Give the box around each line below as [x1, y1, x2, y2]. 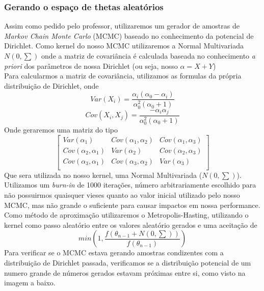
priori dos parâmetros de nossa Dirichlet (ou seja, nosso [4, 60, 178, 71]
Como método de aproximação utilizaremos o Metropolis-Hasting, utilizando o [4, 209, 249, 220]
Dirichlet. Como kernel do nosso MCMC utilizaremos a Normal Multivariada [4, 40, 244, 51]
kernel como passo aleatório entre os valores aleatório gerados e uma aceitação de [4, 219, 257, 230]
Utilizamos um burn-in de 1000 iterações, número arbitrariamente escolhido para [4, 179, 256, 190]
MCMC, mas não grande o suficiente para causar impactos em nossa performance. [4, 199, 260, 210]
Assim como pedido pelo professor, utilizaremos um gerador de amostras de [4, 20, 240, 31]
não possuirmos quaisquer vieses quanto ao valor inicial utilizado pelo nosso [4, 189, 240, 200]
